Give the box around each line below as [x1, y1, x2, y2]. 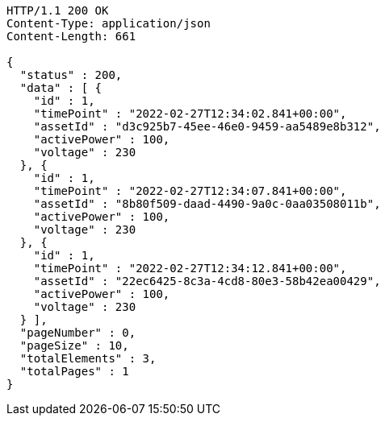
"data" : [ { [19, 81, 103, 94]
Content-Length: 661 [6, 30, 136, 43]
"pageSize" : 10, [19, 339, 129, 352]
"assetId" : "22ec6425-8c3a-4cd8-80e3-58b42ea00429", [33, 275, 381, 288]
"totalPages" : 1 [19, 365, 129, 378]
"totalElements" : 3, [19, 352, 157, 365]
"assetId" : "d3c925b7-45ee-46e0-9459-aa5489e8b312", [33, 120, 381, 133]
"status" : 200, [19, 68, 123, 81]
